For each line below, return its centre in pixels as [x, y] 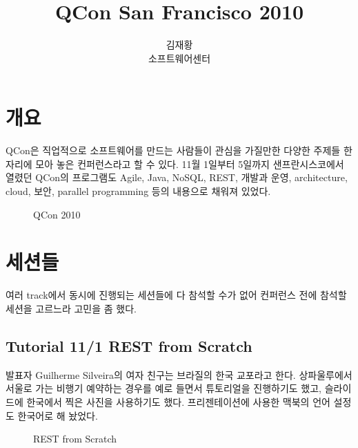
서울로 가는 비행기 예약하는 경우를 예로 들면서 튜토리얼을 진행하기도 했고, [164, 388]
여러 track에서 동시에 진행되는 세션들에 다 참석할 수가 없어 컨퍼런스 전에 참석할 [176, 295]
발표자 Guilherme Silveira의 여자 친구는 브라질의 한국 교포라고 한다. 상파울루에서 [179, 374]
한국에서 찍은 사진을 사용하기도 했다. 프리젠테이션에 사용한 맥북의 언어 [178, 401]
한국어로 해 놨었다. [58, 415]
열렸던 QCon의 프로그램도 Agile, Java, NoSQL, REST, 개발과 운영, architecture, [177, 177]
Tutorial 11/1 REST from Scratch [129, 345]
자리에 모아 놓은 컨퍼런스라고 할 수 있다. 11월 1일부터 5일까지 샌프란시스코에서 [175, 164]
